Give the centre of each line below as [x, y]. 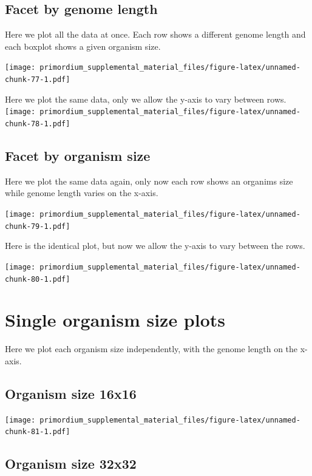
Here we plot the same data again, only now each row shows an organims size [149, 181]
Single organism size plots [115, 320]
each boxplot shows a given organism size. [83, 46]
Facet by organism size [78, 155]
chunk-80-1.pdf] [38, 279]
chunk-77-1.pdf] [38, 80]
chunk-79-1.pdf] [38, 226]
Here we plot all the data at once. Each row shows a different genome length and [155, 34]
